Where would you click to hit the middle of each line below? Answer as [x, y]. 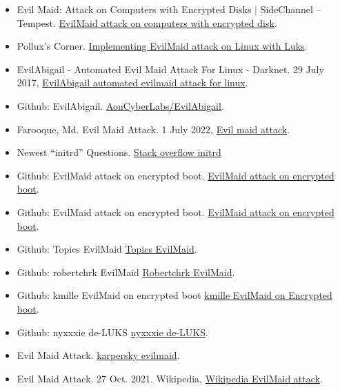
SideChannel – [291, 9]
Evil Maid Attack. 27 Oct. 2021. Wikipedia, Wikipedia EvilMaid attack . [170, 378]
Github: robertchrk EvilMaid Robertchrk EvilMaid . [126, 272]
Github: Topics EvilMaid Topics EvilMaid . [107, 249]
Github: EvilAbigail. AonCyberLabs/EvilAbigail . [120, 105]
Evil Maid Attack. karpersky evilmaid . [98, 355]
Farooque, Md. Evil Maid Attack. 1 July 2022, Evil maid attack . [153, 129]
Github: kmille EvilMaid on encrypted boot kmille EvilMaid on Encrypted [174, 295]
